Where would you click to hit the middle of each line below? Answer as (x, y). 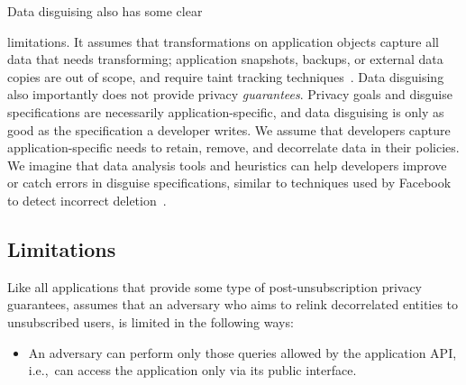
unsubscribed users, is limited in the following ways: (151, 321)
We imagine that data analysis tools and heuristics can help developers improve (227, 165)
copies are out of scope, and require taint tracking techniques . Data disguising (226, 76)
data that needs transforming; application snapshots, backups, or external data (225, 59)
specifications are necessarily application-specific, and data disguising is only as (226, 111)
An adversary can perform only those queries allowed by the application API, (242, 352)
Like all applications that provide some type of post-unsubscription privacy (215, 286)
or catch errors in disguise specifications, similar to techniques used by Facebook (229, 183)
